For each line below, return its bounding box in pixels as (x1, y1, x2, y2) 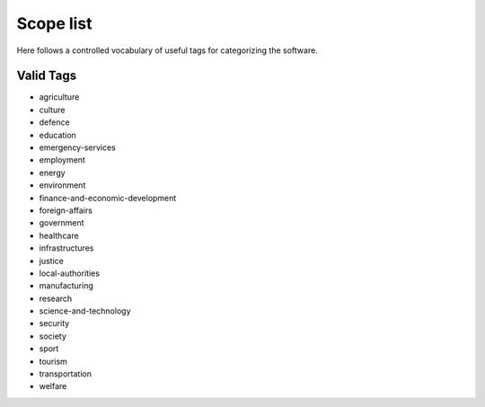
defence (39, 117, 71, 128)
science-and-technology (39, 305, 131, 316)
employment (39, 155, 85, 165)
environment (39, 180, 86, 190)
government (39, 217, 84, 228)
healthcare (39, 230, 80, 241)
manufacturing (39, 280, 94, 291)
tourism (39, 356, 67, 367)
